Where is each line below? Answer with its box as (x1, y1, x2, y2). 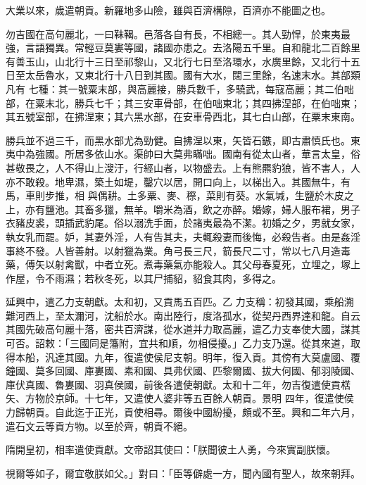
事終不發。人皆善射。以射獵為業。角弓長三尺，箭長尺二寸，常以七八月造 (6, 243, 341, 258)
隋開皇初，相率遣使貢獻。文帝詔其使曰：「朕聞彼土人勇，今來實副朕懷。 (6, 442, 336, 457)
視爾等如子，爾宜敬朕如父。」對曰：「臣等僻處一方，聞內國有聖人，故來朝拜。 (6, 465, 360, 480)
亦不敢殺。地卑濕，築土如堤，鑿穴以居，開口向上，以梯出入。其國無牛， (6, 174, 341, 189)
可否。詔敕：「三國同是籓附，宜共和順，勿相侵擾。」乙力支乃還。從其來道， (6, 336, 351, 351)
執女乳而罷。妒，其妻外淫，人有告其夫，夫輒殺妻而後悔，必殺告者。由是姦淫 (6, 229, 360, 244)
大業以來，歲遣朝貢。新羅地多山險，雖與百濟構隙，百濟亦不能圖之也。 (6, 3, 331, 17)
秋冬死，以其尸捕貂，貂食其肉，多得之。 (94, 270, 282, 285)
